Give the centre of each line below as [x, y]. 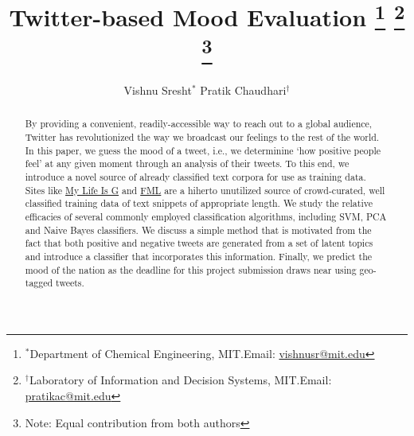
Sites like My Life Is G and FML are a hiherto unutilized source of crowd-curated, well [205, 190]
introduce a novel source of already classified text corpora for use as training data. [195, 176]
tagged [39, 283]
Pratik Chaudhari [243, 90]
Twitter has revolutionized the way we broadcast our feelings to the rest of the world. [202, 137]
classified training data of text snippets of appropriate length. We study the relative [199, 203]
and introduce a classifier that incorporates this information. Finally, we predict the [199, 256]
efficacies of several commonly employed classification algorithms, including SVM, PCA [206, 216]
